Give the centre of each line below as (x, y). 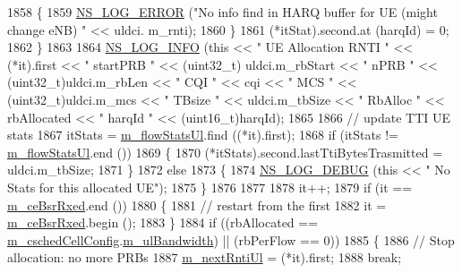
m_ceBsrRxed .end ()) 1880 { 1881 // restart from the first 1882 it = (197, 205)
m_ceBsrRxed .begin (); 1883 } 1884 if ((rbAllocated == (163, 222)
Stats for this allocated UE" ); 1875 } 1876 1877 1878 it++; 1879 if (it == (210, 187)
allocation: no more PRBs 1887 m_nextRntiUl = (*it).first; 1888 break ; (205, 257)
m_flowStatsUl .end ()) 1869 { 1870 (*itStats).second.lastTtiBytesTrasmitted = (225, 152)
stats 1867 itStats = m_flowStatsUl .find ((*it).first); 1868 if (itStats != (203, 135)
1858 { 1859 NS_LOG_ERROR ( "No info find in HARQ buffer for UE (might (222, 12)
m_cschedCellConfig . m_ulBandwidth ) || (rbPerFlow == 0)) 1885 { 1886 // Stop (231, 239)
